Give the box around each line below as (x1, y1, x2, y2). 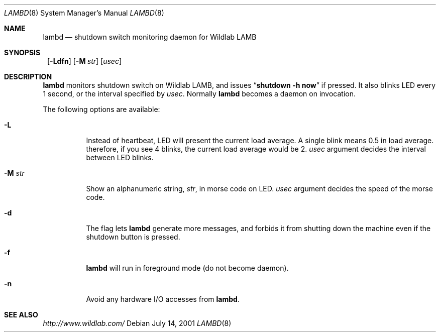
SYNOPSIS (4, 48, 41, 57)
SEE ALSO (4, 310, 38, 319)
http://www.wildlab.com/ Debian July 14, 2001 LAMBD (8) (43, 319, 232, 327)
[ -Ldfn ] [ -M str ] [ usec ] (47, 57, 122, 65)
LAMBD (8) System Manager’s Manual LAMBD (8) (4, 9, 164, 17)
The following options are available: (43, 105, 160, 114)
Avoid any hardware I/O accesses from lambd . (86, 295, 240, 303)
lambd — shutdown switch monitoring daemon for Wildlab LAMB (43, 33, 257, 41)
